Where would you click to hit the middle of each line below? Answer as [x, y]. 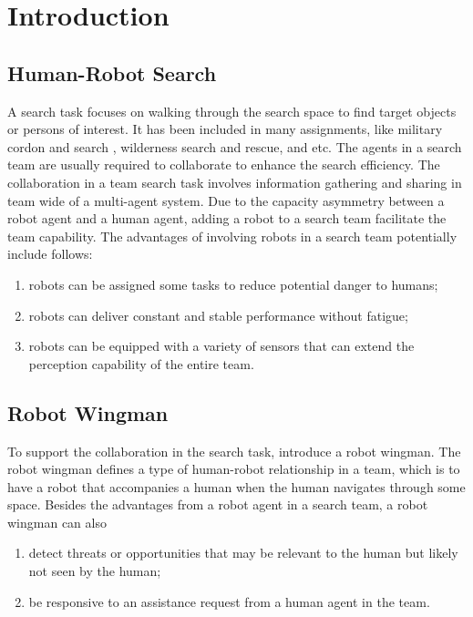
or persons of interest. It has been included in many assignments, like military [225, 129]
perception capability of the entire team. [141, 363]
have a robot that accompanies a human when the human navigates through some [236, 486]
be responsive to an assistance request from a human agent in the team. [229, 601]
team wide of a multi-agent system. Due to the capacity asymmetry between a [226, 200]
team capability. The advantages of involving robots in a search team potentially [232, 236]
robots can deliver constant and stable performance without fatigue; [218, 315]
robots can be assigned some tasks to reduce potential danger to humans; [233, 284]
